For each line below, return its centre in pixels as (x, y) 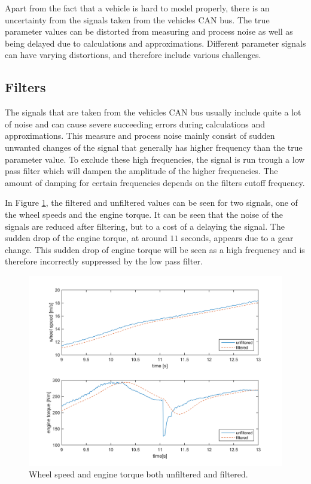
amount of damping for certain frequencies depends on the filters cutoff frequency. (155, 182)
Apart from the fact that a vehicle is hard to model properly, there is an (137, 8)
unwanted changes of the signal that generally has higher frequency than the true (154, 147)
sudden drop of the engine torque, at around (86, 238)
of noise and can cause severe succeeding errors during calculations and (135, 124)
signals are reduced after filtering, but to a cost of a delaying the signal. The (145, 226)
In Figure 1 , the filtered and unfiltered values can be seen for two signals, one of (151, 203)
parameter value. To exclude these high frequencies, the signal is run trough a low (155, 159)
